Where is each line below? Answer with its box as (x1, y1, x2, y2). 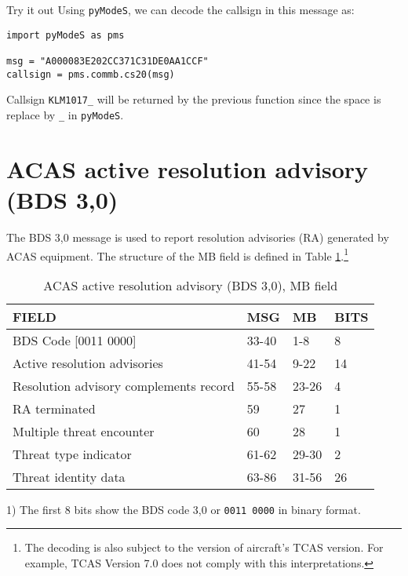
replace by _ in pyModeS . (6, 106, 124, 122)
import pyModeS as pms (6, 29, 125, 41)
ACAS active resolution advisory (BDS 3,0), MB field (43, 275, 338, 294)
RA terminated (13, 399, 96, 417)
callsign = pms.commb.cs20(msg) (6, 68, 175, 80)
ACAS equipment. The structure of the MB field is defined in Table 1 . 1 (6, 245, 349, 264)
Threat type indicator (13, 444, 132, 463)
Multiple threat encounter (13, 421, 155, 440)
